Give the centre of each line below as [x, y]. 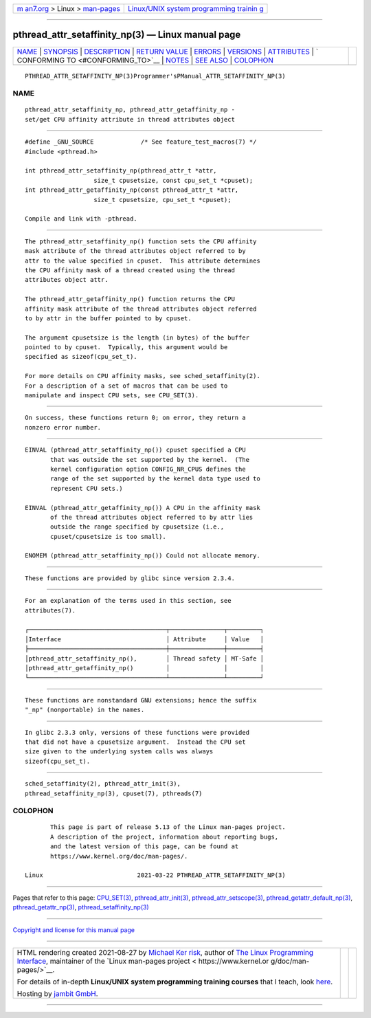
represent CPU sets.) [87, 488]
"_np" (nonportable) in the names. [85, 710]
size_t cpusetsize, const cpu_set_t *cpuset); [173, 180]
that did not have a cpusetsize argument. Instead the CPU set [136, 742]
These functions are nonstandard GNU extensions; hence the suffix [141, 700]
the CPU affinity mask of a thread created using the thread [130, 270]
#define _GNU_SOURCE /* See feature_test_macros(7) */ [141, 142]
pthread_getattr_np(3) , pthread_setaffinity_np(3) [81, 907]
